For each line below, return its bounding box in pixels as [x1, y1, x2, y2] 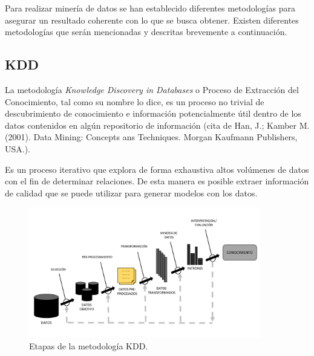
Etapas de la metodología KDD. [29, 339, 148, 352]
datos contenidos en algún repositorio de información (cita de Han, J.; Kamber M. [5, 118, 310, 131]
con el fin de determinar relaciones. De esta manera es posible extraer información [5, 175, 309, 187]
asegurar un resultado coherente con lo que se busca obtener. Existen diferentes [5, 13, 299, 26]
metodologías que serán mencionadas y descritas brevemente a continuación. [5, 25, 287, 38]
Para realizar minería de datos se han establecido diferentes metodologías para [5, 2, 295, 14]
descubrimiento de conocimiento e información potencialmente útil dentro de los [5, 107, 301, 120]
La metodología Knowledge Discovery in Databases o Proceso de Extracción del [5, 83, 299, 95]
